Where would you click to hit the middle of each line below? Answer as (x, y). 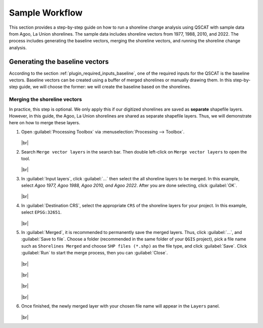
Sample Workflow (46, 13)
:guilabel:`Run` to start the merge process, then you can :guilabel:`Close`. (94, 253)
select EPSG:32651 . (41, 212)
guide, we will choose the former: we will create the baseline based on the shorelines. (105, 87)
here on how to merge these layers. (45, 123)
